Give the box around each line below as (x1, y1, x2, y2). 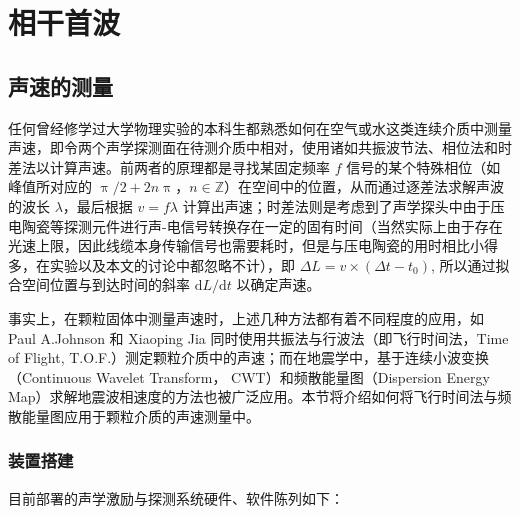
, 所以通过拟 (430, 254, 510, 275)
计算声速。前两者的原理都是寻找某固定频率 (49, 156, 330, 177)
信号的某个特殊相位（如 (346, 156, 501, 177)
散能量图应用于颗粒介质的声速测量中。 (8, 405, 260, 426)
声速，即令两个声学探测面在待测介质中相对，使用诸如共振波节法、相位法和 (8, 137, 498, 158)
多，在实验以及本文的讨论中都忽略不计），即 (8, 254, 295, 275)
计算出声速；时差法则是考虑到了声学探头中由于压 (182, 195, 505, 216)
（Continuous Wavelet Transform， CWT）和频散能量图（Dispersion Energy (8, 366, 490, 387)
